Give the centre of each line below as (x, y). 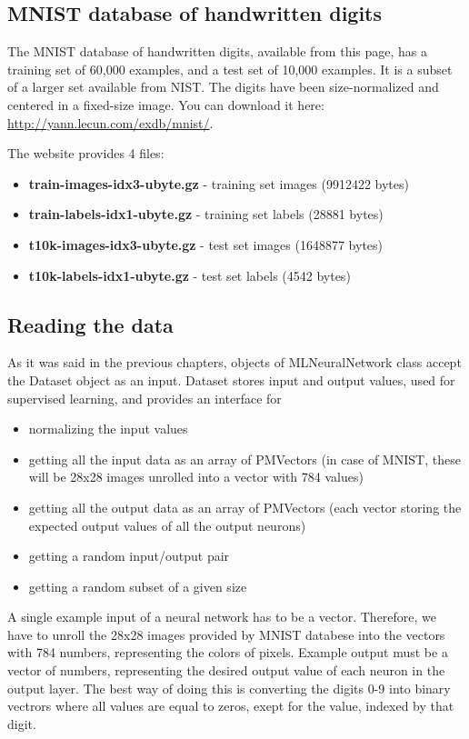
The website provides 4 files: (86, 153)
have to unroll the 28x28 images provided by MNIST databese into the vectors (226, 634)
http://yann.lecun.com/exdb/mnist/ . (110, 122)
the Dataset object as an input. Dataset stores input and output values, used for (231, 379)
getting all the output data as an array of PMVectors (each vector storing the (245, 507)
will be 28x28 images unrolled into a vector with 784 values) (196, 477)
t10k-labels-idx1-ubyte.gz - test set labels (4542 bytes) (190, 275)
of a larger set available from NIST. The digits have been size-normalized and (223, 87)
